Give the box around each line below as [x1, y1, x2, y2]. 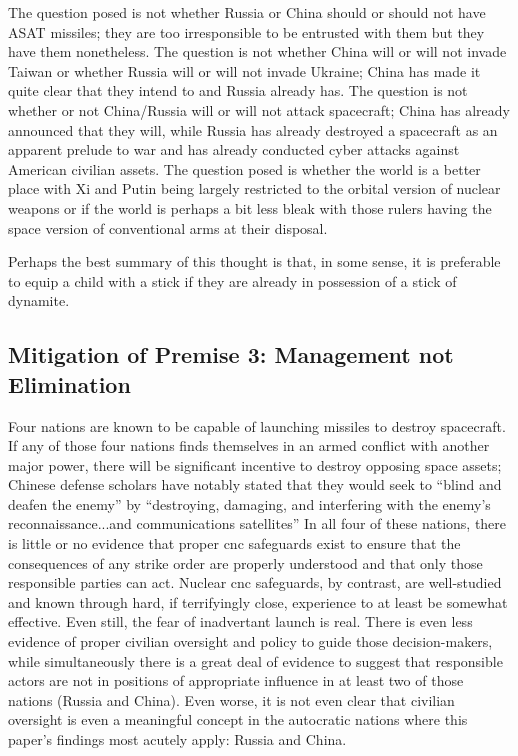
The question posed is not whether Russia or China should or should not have [8, 2, 486, 22]
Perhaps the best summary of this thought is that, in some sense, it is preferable [8, 251, 501, 272]
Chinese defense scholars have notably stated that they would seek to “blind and [8, 474, 502, 495]
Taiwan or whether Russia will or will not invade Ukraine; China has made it [8, 60, 481, 81]
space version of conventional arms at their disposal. [8, 217, 328, 238]
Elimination [8, 368, 131, 399]
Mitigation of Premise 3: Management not [8, 339, 454, 370]
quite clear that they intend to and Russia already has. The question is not [8, 80, 468, 101]
